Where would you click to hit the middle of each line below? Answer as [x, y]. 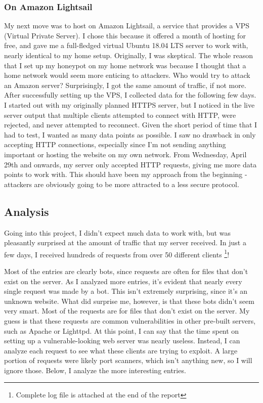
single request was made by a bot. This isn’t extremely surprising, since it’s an [126, 291]
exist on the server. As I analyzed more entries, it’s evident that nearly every [123, 281]
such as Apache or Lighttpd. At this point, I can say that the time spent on [122, 330]
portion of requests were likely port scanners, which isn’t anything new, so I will [128, 360]
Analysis [27, 211]
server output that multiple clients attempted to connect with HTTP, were [120, 115]
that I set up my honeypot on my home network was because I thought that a [125, 65]
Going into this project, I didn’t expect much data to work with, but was [117, 232]
